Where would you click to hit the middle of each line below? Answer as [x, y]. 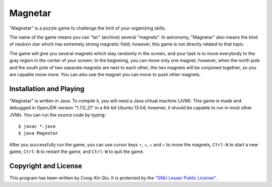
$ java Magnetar [38, 133]
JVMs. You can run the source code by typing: [57, 115]
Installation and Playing [47, 88]
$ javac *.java [37, 126]
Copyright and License [46, 166]
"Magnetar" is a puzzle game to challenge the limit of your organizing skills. [88, 28]
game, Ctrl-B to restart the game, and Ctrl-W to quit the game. [77, 152]
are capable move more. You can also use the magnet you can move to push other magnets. [105, 74]
